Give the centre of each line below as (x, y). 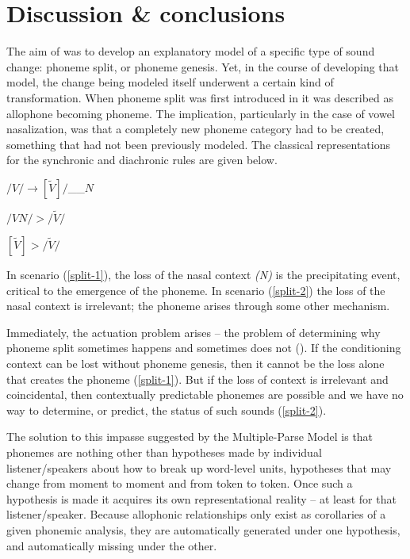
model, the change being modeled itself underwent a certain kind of (170, 82)
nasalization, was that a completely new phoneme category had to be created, (195, 129)
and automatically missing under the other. (112, 545)
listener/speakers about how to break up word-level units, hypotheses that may (199, 467)
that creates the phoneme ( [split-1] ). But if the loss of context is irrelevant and (197, 379)
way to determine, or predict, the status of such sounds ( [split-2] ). (167, 410)
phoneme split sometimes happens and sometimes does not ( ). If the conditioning (204, 348)
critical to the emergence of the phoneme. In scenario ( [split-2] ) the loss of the (196, 290)
